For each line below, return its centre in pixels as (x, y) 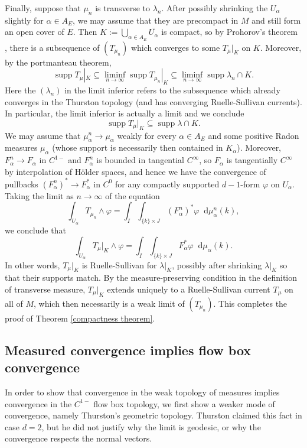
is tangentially (252, 160)
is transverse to (123, 8)
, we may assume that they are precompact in (156, 20)
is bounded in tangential (140, 160)
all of (14, 303)
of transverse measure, (45, 289)
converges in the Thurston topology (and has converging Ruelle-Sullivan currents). (153, 101)
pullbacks (22, 184)
